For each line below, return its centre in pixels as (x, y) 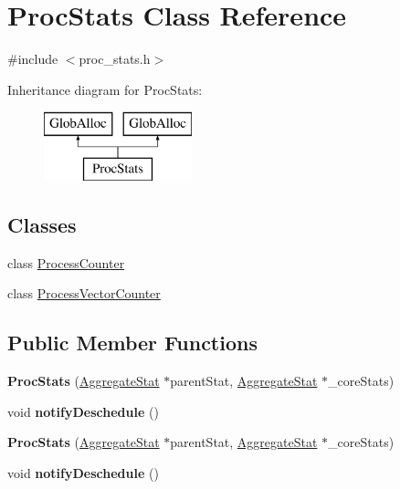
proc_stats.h (115, 59)
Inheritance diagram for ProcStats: (105, 89)
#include (33, 59)
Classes (42, 224)
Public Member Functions (132, 343)
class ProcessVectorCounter (84, 293)
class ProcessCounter (66, 262)
